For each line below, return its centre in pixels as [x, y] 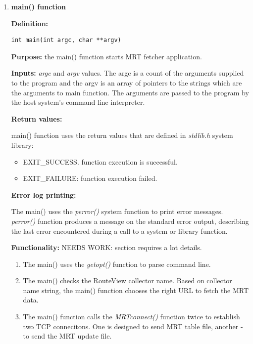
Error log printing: [44, 194]
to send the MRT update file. [67, 336]
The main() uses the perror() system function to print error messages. [117, 211]
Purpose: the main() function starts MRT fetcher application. [106, 56]
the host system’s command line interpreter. [78, 102]
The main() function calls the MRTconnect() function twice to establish [131, 317]
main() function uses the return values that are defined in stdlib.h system [122, 135]
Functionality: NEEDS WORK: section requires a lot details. [106, 247]
